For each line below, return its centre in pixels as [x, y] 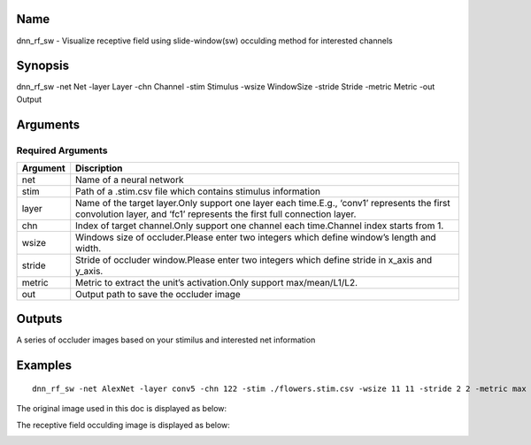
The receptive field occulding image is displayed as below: [123, 425]
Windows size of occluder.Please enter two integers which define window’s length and [256, 237]
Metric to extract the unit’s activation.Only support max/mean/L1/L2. [217, 282]
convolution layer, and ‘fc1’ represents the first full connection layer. [216, 214]
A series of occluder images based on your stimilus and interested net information [166, 340]
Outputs [39, 319]
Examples [44, 366]
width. [88, 248]
